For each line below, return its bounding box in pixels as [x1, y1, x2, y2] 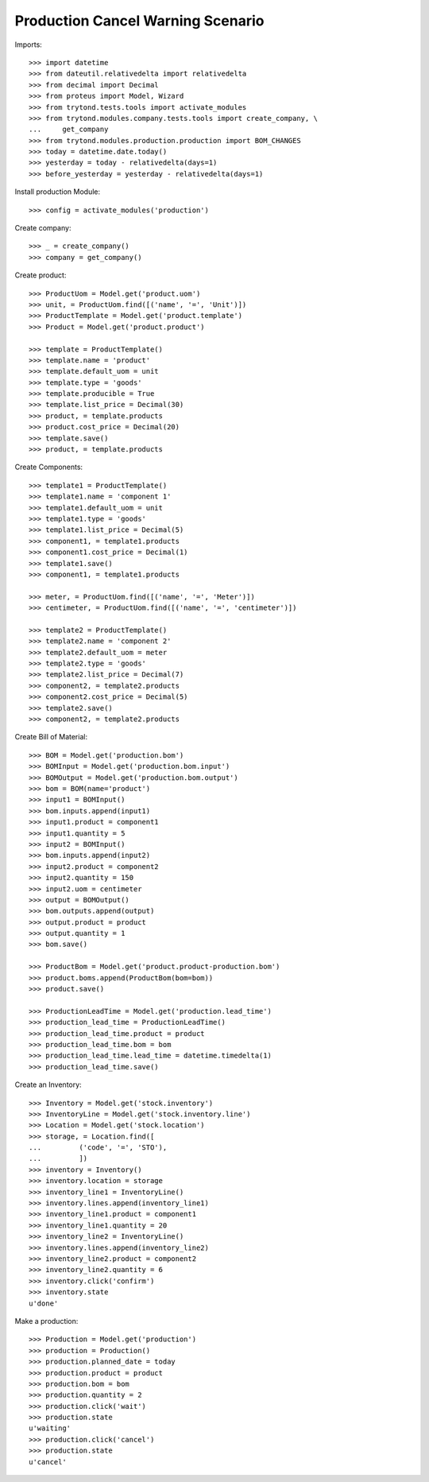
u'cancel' [29, 1457, 67, 1466]
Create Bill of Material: [14, 732, 87, 742]
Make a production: [14, 1316, 79, 1325]
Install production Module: [14, 187, 101, 196]
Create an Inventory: [14, 1080, 83, 1089]
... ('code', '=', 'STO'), [29, 1143, 168, 1152]
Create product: [14, 270, 67, 280]
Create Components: [14, 462, 83, 472]
